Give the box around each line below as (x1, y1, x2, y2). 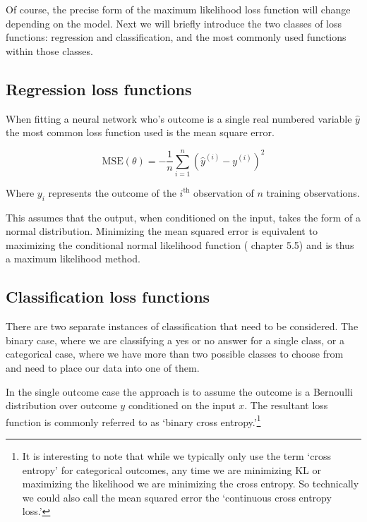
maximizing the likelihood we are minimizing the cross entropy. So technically (22, 476, 359, 491)
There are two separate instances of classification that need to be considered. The (6, 319, 359, 334)
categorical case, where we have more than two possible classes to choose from (6, 346, 344, 361)
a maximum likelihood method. (6, 251, 140, 266)
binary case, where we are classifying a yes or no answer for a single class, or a (6, 332, 344, 347)
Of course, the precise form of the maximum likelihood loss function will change (6, 2, 351, 16)
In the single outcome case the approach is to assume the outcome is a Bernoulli (6, 384, 353, 399)
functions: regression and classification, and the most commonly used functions (6, 30, 347, 44)
